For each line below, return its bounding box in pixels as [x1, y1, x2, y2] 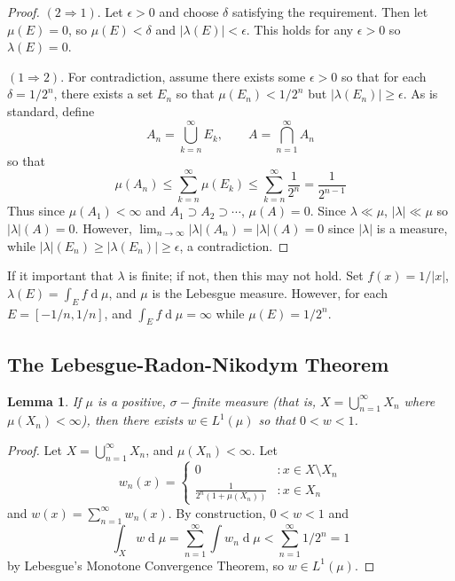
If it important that [7, 266, 114, 285]
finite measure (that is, [192, 391, 316, 410]
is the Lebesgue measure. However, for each [152, 283, 388, 302]
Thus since [7, 201, 66, 220]
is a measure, [376, 219, 448, 237]
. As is [403, 84, 438, 103]
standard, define [7, 101, 95, 120]
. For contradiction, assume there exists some [60, 67, 306, 85]
